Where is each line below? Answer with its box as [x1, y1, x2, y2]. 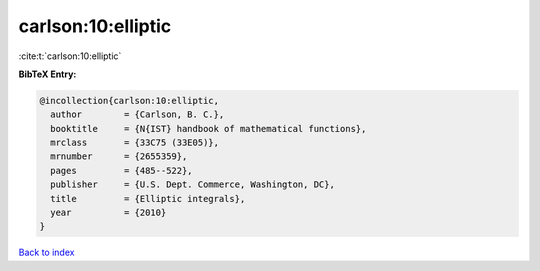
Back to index [18, 246, 75, 259]
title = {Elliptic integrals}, [50, 193, 246, 204]
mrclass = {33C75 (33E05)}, [50, 137, 220, 149]
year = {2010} [50, 207, 167, 219]
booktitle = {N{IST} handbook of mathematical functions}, [50, 123, 367, 134]
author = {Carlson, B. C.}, [50, 109, 225, 120]
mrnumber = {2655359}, [50, 151, 188, 162]
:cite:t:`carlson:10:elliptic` [18, 50, 122, 62]
